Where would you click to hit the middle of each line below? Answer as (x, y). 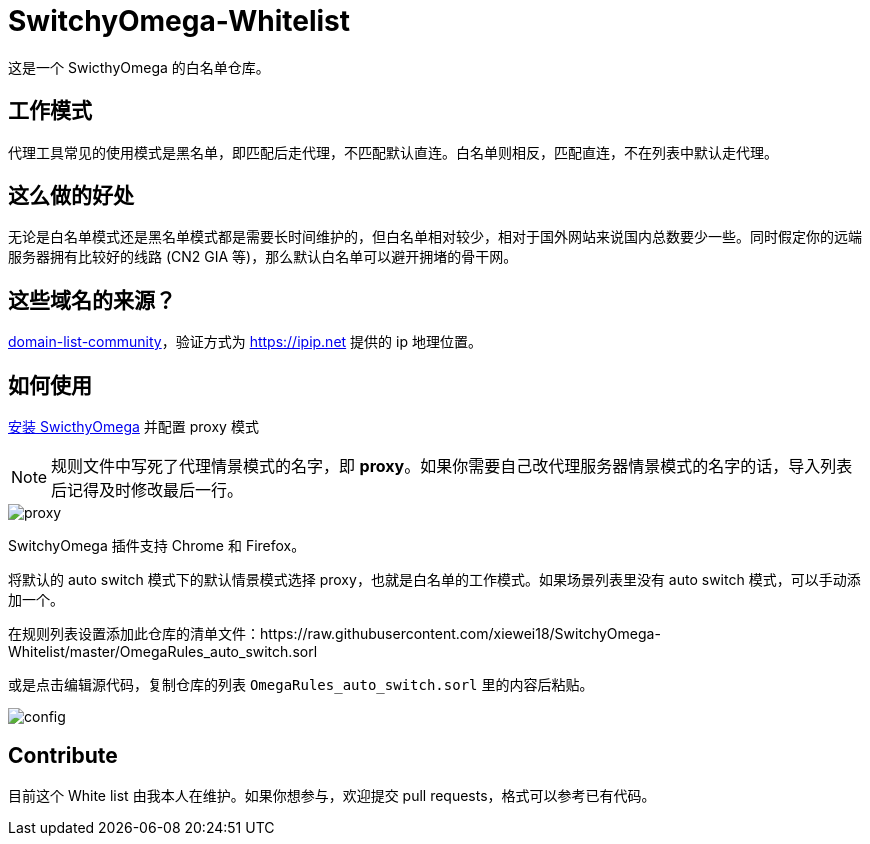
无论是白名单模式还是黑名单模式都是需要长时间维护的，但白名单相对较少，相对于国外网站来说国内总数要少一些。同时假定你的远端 (435, 237)
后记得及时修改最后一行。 (147, 490)
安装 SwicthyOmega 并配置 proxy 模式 (133, 427)
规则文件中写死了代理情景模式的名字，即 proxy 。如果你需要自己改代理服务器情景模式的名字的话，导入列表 (452, 466)
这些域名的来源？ (92, 300)
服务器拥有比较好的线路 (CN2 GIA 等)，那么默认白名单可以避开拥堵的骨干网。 (263, 257)
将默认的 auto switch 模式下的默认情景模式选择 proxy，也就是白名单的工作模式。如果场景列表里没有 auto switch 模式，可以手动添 (434, 580)
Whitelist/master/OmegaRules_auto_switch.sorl (163, 652)
